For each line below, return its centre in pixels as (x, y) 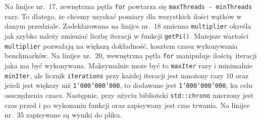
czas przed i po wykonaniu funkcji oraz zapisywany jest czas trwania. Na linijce (127, 105)
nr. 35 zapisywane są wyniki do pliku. (63, 115)
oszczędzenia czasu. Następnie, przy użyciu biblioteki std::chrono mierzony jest (129, 95)
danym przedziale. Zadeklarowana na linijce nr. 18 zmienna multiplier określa (128, 26)
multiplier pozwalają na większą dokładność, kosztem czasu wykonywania (121, 45)
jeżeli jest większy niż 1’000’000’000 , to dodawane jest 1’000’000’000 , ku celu (128, 85)
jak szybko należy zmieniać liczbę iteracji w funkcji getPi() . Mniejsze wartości (127, 35)
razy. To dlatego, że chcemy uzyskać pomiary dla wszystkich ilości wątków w (123, 16)
